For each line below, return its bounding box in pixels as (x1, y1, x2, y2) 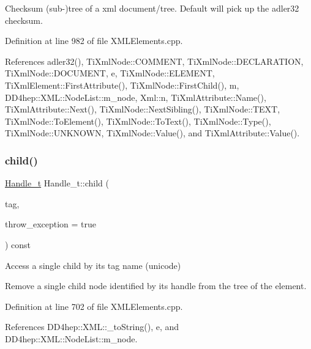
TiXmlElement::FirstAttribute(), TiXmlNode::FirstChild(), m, (5, 78, 239, 91)
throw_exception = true (5, 218, 97, 230)
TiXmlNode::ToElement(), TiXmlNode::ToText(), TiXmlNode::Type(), (5, 114, 271, 127)
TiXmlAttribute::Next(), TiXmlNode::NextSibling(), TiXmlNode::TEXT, (5, 103, 280, 116)
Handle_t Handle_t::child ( (5, 177, 109, 189)
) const (5, 238, 31, 251)
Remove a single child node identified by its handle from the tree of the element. (5, 279, 307, 292)
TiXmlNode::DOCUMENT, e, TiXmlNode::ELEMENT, (5, 67, 215, 79)
